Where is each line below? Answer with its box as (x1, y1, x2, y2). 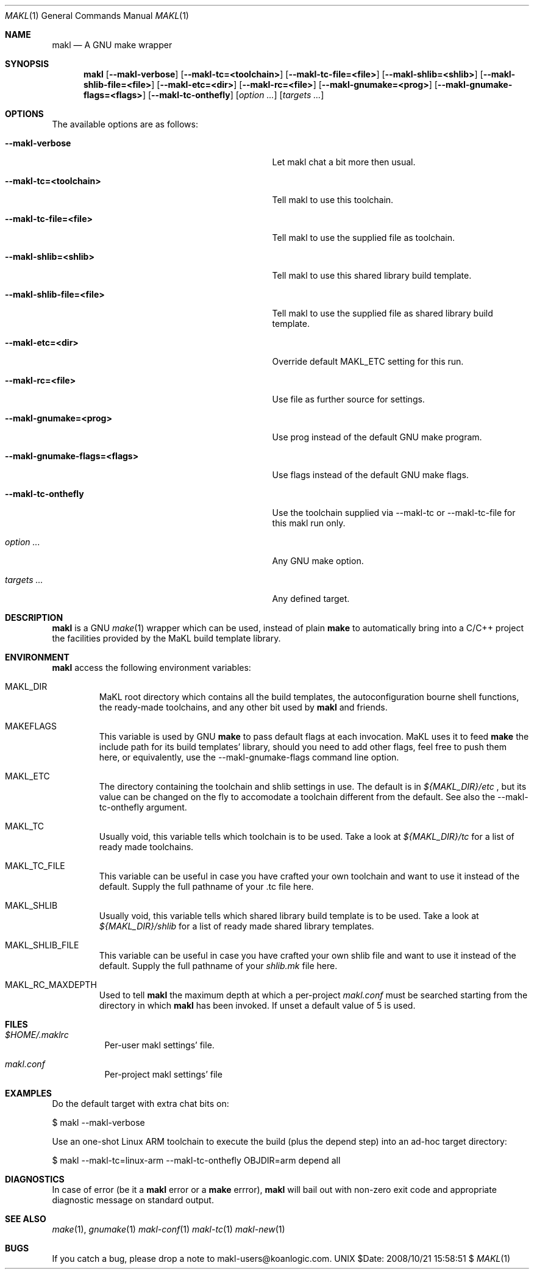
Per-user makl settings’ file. (104, 1040, 215, 1050)
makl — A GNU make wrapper (52, 40, 173, 50)
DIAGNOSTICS (5, 1174, 65, 1184)
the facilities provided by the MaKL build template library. (52, 633, 281, 643)
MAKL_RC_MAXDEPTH (5, 979, 97, 990)
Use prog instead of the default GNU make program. (272, 432, 482, 442)
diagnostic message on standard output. (52, 1195, 214, 1205)
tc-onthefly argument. (99, 802, 187, 812)
